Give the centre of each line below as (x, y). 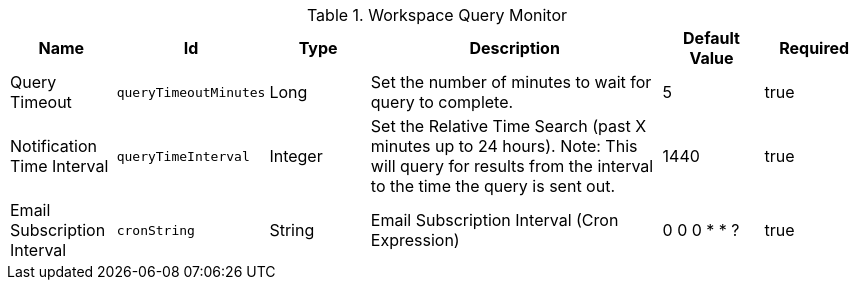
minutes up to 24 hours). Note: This (504, 146)
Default (711, 38)
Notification (53, 146)
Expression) (415, 240)
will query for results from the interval (512, 166)
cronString (155, 230)
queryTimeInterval (183, 156)
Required (814, 48)
